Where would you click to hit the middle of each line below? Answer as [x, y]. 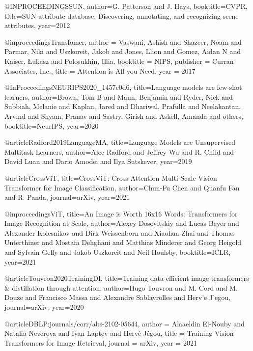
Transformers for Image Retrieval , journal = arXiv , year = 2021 [101, 342]
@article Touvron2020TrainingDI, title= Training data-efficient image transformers [127, 278]
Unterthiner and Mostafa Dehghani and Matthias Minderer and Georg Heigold [123, 242]
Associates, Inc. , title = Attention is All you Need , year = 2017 [100, 70]
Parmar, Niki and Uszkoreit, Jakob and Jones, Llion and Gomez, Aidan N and [123, 51]
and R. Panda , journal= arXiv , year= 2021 [67, 197]
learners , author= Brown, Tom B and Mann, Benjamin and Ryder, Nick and [119, 96]
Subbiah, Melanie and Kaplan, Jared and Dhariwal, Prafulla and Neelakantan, [123, 106]
